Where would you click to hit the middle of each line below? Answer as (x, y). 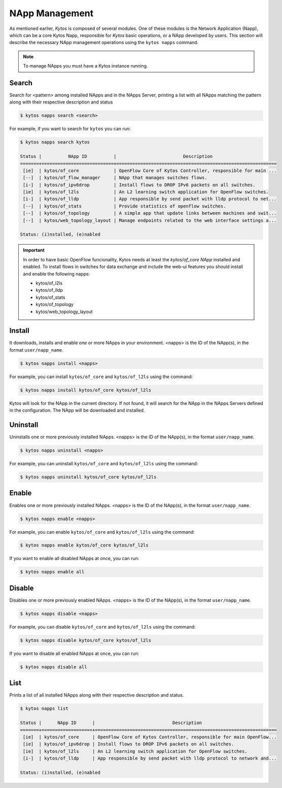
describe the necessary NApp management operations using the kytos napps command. (104, 43)
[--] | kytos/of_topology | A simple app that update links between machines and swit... (150, 213)
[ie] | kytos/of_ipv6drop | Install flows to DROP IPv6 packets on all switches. (129, 744)
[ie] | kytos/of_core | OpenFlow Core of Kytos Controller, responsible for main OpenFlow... (150, 737)
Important (34, 250)
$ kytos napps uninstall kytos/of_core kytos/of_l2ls (88, 477)
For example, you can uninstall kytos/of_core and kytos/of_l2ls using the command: (104, 464)
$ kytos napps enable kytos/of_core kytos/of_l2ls (84, 545)
